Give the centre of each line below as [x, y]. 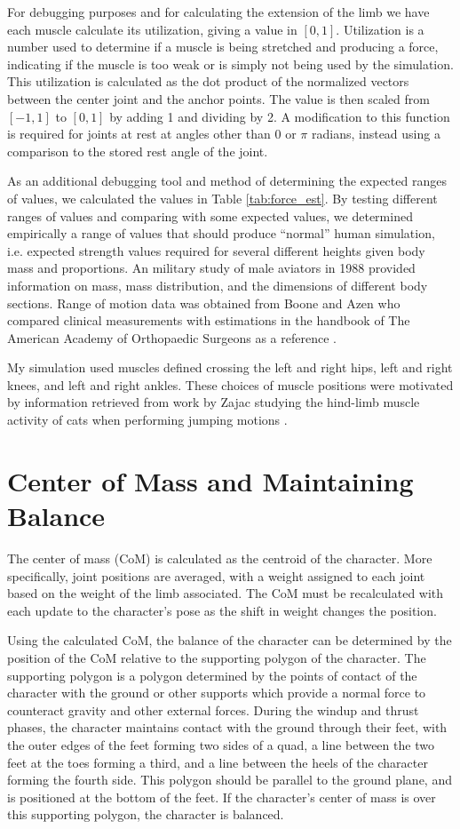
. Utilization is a [380, 29]
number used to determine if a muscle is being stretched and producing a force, [223, 47]
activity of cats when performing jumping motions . [147, 420]
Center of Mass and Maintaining [210, 480]
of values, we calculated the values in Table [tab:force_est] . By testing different [222, 198]
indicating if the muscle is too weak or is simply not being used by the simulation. [230, 64]
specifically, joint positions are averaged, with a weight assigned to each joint [216, 575]
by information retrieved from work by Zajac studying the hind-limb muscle [214, 402]
